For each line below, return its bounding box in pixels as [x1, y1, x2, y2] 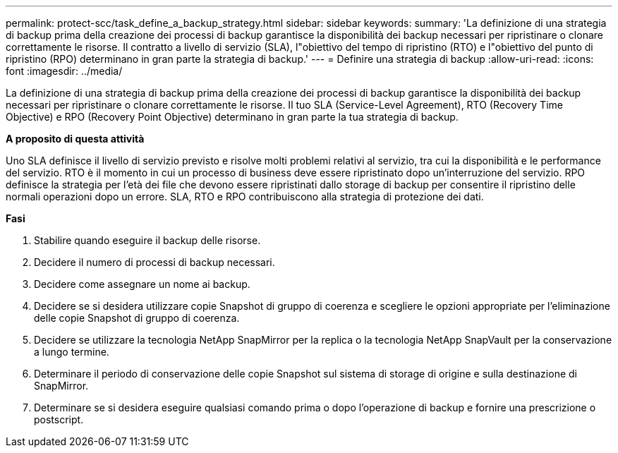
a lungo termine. [34, 346, 109, 358]
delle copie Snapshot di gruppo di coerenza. [34, 312, 240, 324]
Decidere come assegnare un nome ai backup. [34, 278, 250, 290]
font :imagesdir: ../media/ [6, 65, 123, 77]
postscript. [34, 413, 84, 425]
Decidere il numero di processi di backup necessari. [34, 256, 275, 268]
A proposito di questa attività [6, 133, 145, 145]
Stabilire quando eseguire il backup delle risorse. [34, 234, 261, 246]
